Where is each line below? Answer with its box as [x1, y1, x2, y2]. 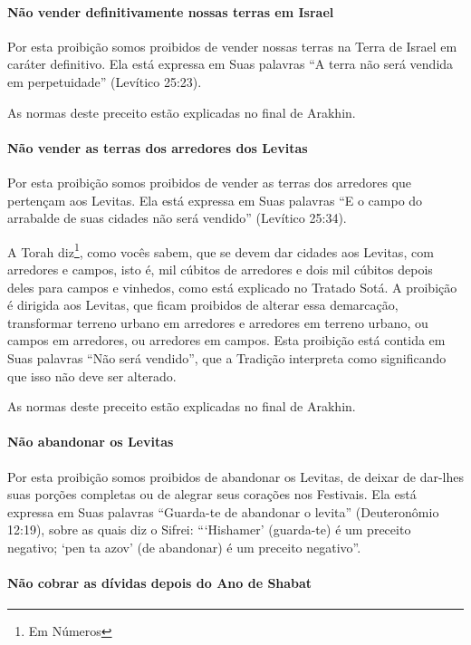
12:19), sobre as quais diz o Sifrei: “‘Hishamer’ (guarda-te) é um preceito [7, 520, 411, 539]
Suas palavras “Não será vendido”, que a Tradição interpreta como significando [7, 348, 447, 367]
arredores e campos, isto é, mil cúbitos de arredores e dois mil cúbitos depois [7, 260, 433, 278]
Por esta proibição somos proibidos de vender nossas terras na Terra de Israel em [7, 36, 457, 55]
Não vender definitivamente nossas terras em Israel [7, 2, 334, 21]
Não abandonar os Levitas [7, 432, 174, 451]
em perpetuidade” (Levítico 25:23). [7, 72, 202, 91]
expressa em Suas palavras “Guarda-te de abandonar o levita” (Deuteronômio [7, 502, 439, 521]
